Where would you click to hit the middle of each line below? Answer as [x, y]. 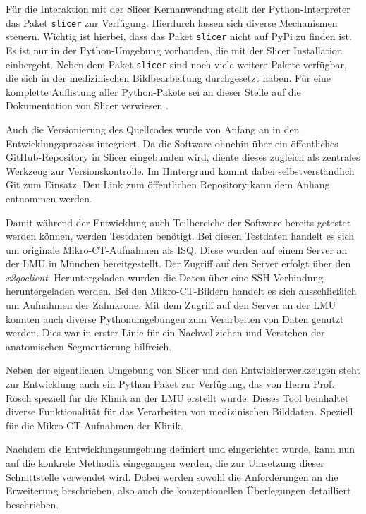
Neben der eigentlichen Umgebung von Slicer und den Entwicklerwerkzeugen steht [183, 370]
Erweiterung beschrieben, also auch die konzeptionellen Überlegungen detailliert [178, 490]
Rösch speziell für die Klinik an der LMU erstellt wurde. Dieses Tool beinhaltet [177, 397]
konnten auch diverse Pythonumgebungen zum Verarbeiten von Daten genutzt [175, 318]
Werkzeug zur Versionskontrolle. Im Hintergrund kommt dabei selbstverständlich [180, 170]
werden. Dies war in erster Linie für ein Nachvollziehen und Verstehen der [165, 332]
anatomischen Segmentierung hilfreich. [89, 346]
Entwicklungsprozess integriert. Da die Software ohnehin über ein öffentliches [172, 143]
